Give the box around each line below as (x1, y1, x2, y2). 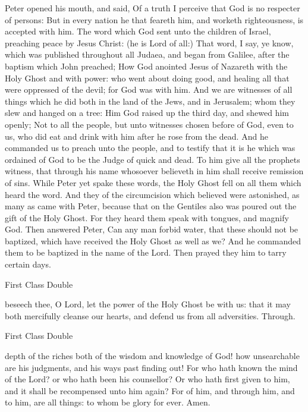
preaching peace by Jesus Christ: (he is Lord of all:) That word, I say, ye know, (5, 36, 294, 49)
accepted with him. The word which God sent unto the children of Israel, (5, 25, 271, 37)
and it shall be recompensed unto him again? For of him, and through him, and (5, 384, 295, 397)
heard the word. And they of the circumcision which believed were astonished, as (5, 188, 300, 200)
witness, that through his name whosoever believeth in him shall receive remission (5, 165, 304, 177)
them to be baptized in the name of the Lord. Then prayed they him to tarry (5, 246, 287, 259)
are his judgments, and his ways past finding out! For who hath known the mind (5, 361, 298, 373)
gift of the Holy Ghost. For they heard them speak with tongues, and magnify (5, 211, 289, 224)
